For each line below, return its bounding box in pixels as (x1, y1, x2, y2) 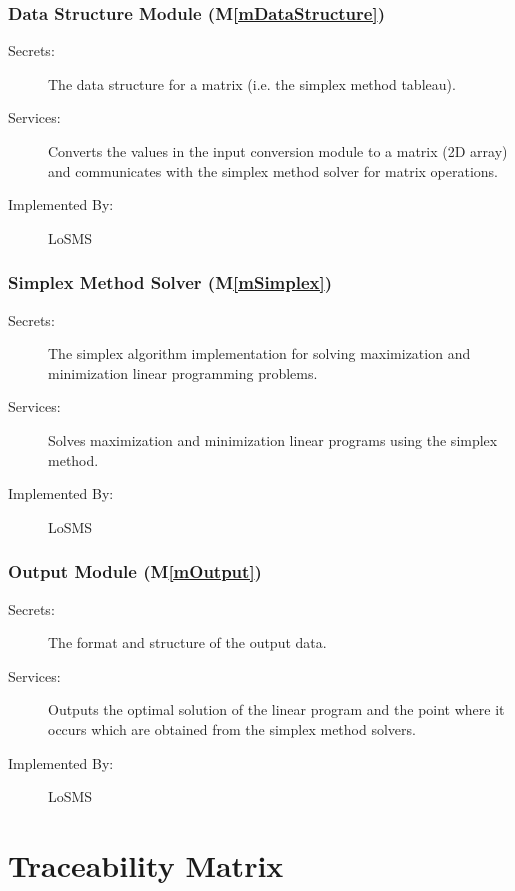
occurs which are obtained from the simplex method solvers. (48, 718, 416, 739)
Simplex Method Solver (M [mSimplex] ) (8, 270, 333, 295)
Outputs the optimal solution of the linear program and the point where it (48, 699, 505, 720)
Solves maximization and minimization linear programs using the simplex (48, 429, 498, 450)
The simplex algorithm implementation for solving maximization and (48, 343, 471, 364)
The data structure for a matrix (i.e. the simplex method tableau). (48, 73, 456, 94)
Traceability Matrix (8, 844, 284, 885)
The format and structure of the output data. (48, 632, 327, 653)
